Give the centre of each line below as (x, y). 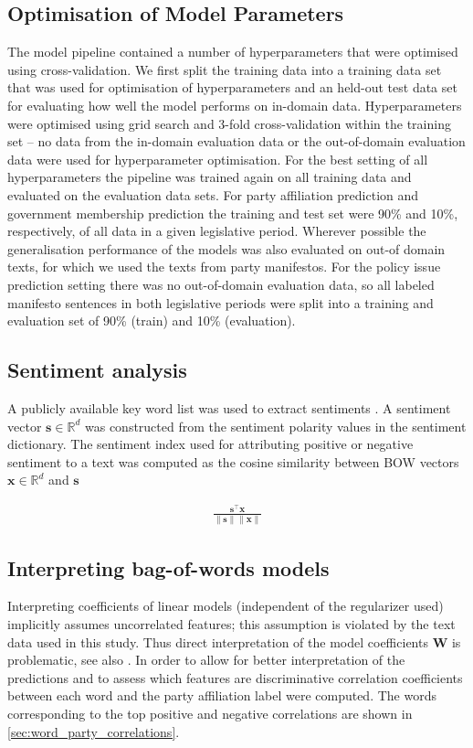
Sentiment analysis (97, 370)
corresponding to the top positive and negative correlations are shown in (210, 714)
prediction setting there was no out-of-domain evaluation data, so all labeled (221, 284)
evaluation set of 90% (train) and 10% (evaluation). (152, 321)
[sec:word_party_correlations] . (94, 731)
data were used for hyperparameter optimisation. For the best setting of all (218, 159)
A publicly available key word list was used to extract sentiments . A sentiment (229, 407)
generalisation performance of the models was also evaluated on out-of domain (226, 248)
